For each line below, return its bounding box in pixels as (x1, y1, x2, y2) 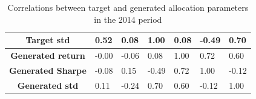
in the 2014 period (94, 13, 162, 25)
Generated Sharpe (9, 64, 87, 76)
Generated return (10, 49, 85, 62)
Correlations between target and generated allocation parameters (7, 1, 249, 13)
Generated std (17, 79, 79, 91)
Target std (25, 34, 70, 46)
